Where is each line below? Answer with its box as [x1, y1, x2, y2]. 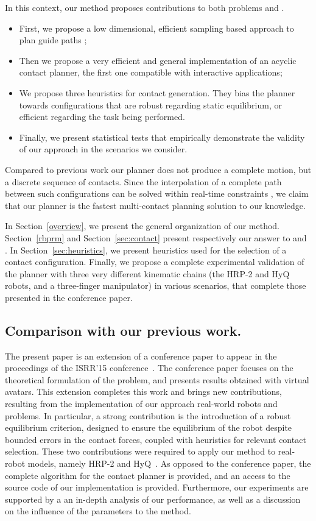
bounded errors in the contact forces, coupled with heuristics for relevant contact [5, 433, 306, 445]
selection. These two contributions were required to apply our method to [5, 445, 276, 458]
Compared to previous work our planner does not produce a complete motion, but [5, 163, 312, 175]
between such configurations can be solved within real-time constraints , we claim [5, 187, 309, 200]
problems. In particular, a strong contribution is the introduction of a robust [5, 409, 291, 422]
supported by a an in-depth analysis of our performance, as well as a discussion [5, 492, 301, 505]
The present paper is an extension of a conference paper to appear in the [5, 349, 277, 362]
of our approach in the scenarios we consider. [19, 143, 188, 155]
